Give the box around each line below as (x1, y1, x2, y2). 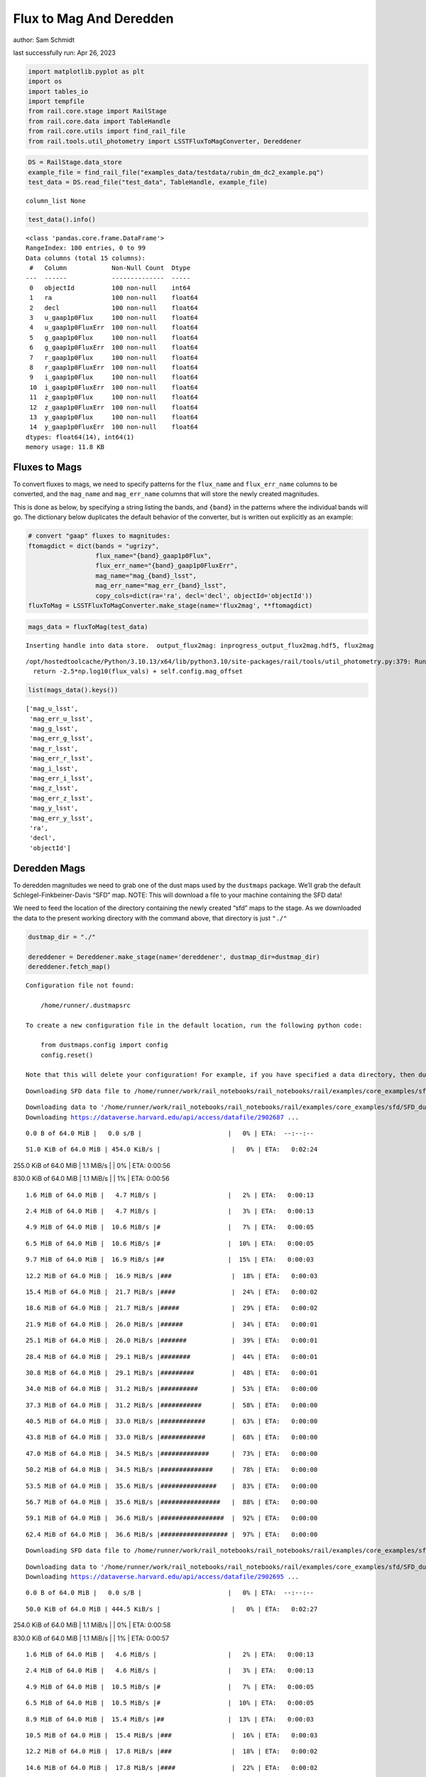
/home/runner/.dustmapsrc (40, 1001, 131, 1009)
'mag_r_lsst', (29, 744, 79, 753)
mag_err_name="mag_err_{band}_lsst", (95, 581, 227, 590)
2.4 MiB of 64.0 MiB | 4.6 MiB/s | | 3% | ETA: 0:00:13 (26, 1667, 315, 1675)
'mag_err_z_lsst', (29, 794, 94, 802)
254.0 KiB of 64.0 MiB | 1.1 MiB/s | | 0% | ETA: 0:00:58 (13, 1621, 171, 1629)
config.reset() (40, 1051, 94, 1059)
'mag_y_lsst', (29, 804, 79, 812)
